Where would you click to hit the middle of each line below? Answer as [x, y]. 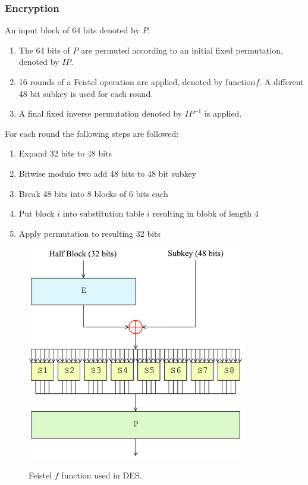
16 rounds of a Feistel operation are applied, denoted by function [137, 82]
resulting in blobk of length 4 [205, 213]
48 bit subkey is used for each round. [86, 93]
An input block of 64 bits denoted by [72, 30]
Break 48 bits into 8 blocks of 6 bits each [93, 193]
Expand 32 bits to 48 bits [65, 153]
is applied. [223, 113]
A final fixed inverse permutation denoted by [100, 113]
